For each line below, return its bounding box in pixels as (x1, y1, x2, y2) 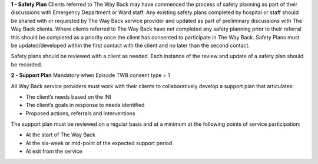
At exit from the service (25, 148, 82, 155)
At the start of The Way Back (25, 131, 95, 138)
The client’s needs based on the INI (25, 93, 111, 100)
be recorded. (11, 61, 42, 68)
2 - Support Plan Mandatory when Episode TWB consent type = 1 (11, 72, 170, 79)
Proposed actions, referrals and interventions (25, 109, 135, 117)
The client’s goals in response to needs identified (25, 102, 145, 109)
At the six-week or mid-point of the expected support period (25, 139, 173, 146)
